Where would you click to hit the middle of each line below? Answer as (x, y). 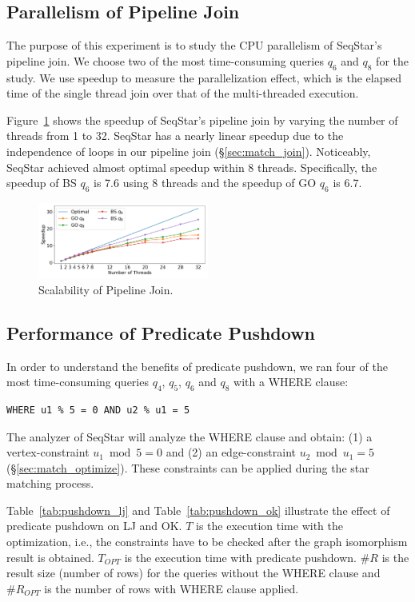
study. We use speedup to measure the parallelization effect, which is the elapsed (204, 77)
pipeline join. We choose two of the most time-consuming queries (165, 60)
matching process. (50, 483)
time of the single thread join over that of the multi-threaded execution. (183, 93)
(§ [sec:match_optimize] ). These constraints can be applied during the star (188, 467)
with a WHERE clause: (291, 382)
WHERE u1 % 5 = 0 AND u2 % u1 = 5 (98, 410)
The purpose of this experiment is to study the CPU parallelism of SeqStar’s (194, 45)
